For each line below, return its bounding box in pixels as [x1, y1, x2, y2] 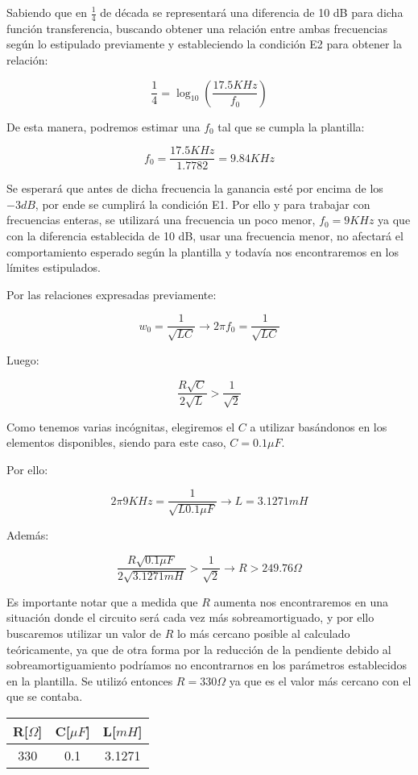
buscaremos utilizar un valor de [6, 624, 161, 641]
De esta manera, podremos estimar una [6, 118, 201, 135]
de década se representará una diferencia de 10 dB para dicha [100, 4, 404, 20]
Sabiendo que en [6, 4, 87, 20]
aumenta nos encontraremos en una [213, 593, 388, 610]
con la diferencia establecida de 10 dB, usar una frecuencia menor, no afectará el [6, 227, 404, 244]
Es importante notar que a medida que [6, 593, 198, 610]
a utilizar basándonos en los [250, 418, 387, 435]
